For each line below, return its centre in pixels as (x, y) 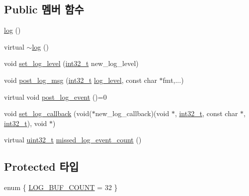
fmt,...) (173, 80)
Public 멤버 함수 (44, 9)
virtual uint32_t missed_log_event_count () (73, 140)
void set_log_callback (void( (48, 113)
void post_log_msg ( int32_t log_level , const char (81, 80)
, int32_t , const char (206, 113)
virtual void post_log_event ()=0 (55, 97)
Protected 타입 (41, 166)
